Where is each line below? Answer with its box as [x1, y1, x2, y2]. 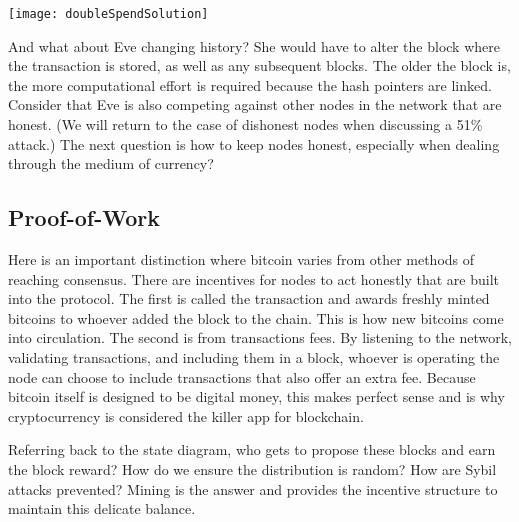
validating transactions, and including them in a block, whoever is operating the [8, 346, 500, 367]
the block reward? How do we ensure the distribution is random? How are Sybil [8, 458, 497, 479]
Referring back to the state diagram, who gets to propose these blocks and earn [8, 439, 496, 460]
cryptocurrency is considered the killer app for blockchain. [8, 405, 364, 426]
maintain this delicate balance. [8, 498, 196, 519]
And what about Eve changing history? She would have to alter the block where [8, 35, 500, 56]
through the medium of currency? [8, 153, 214, 174]
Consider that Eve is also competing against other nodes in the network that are [8, 94, 502, 115]
